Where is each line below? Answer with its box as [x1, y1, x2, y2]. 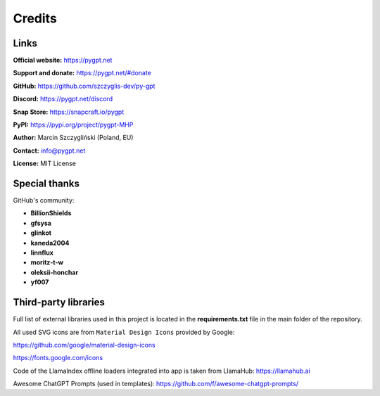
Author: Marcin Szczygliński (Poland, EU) [13, 134, 134, 142]
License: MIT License [13, 159, 77, 168]
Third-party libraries [13, 296, 105, 309]
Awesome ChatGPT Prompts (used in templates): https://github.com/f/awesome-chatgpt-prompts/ [13, 380, 299, 388]
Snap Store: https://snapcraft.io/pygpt [13, 108, 125, 116]
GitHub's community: [13, 196, 75, 205]
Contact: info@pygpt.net [13, 146, 86, 155]
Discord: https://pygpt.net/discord [13, 95, 113, 103]
